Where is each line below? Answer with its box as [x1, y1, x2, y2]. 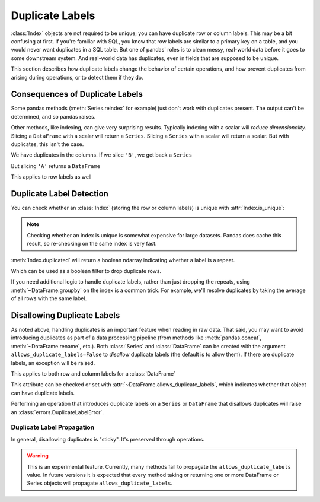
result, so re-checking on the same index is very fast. [27, 240, 157, 247]
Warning [27, 452, 49, 459]
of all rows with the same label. [11, 295, 87, 302]
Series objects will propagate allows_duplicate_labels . [27, 479, 173, 487]
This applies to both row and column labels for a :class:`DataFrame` [11, 370, 176, 377]
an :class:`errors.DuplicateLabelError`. [11, 408, 104, 415]
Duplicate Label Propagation [11, 423, 95, 431]
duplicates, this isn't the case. [11, 140, 84, 148]
